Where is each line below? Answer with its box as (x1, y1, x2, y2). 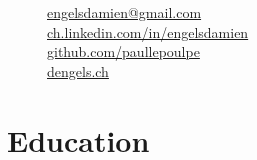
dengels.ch (47, 60, 109, 81)
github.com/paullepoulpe (47, 41, 200, 62)
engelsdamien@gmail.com (47, 2, 202, 22)
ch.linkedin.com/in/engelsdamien (47, 21, 249, 42)
